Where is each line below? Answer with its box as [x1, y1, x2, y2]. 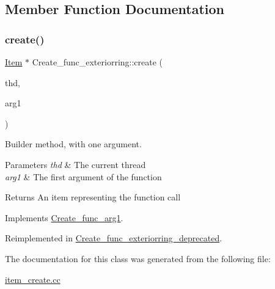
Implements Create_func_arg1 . [5, 211, 123, 224]
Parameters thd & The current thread [5, 158, 146, 170]
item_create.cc [5, 273, 61, 285]
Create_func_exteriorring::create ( [32, 56, 163, 68]
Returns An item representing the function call [5, 191, 181, 203]
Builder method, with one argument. [5, 137, 142, 150]
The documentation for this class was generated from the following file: [5, 252, 271, 265]
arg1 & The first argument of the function [5, 170, 162, 183]
